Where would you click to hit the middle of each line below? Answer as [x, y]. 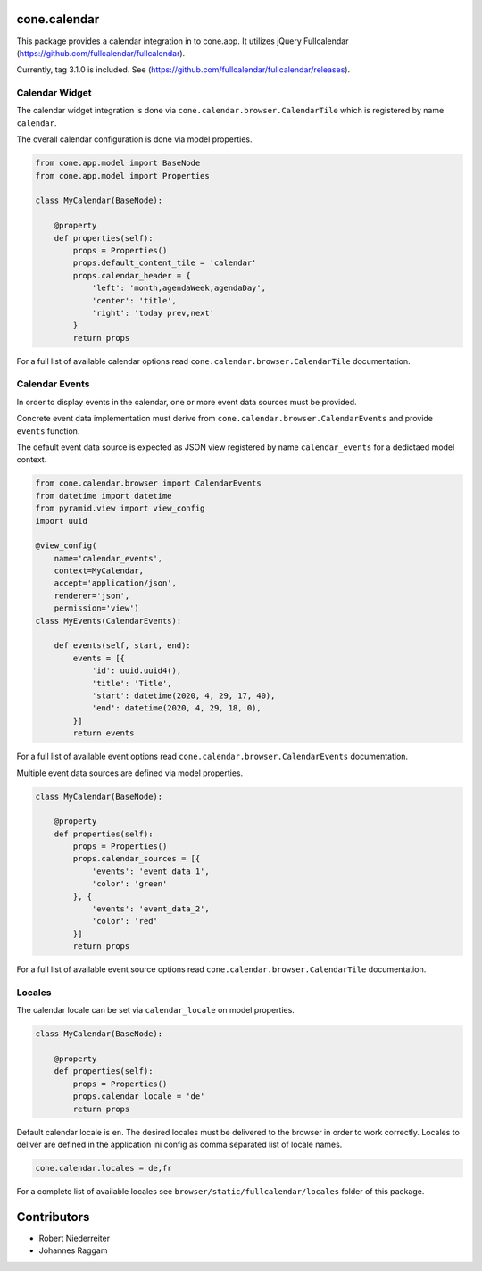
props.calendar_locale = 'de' [139, 1097]
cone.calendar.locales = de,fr [104, 1168]
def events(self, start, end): [122, 646]
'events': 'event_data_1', [150, 871]
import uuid [62, 521]
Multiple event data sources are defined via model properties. [130, 773]
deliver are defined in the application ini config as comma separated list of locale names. [179, 1145]
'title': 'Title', [132, 683]
